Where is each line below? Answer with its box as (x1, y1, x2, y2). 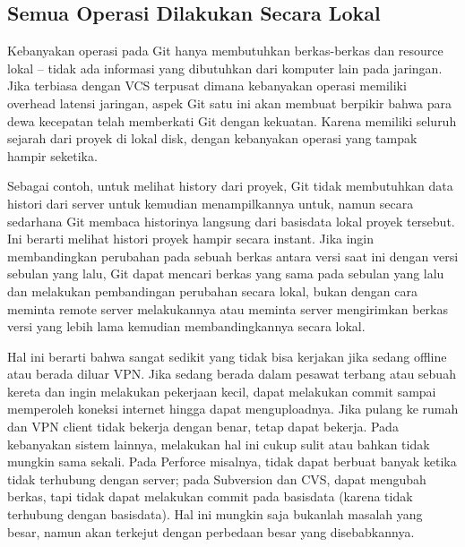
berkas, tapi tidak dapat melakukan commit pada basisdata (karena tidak (7, 487, 413, 506)
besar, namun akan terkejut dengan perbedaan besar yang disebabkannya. (7, 522, 415, 541)
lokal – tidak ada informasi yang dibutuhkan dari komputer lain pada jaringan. (7, 58, 443, 77)
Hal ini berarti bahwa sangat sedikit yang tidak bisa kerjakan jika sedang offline (7, 346, 447, 365)
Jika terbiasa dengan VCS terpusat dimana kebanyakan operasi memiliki (7, 76, 407, 95)
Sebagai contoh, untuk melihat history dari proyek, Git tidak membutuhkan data (7, 176, 453, 195)
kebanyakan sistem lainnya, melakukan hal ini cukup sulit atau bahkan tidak (7, 434, 430, 453)
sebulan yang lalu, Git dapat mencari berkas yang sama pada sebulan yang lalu (7, 264, 444, 283)
